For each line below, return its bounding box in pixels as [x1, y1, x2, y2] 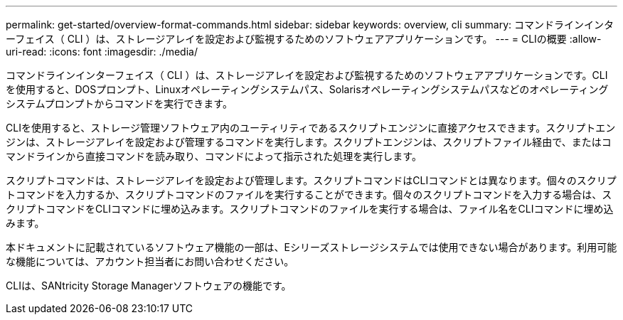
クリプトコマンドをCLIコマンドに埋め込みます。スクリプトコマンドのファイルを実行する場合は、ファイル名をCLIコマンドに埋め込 [6, 203, 614, 215]
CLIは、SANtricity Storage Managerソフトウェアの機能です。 [6, 279, 292, 292]
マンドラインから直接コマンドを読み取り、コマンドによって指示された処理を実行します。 [6, 150, 422, 162]
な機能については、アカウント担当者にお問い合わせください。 [6, 255, 294, 267]
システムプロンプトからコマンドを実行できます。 [6, 97, 233, 110]
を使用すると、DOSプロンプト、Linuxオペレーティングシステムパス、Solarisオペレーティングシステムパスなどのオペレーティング [6, 83, 609, 95]
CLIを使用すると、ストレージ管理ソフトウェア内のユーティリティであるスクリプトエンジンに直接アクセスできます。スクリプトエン [6, 122, 616, 134]
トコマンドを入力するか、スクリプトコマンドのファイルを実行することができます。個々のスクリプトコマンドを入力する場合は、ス [6, 188, 612, 201]
